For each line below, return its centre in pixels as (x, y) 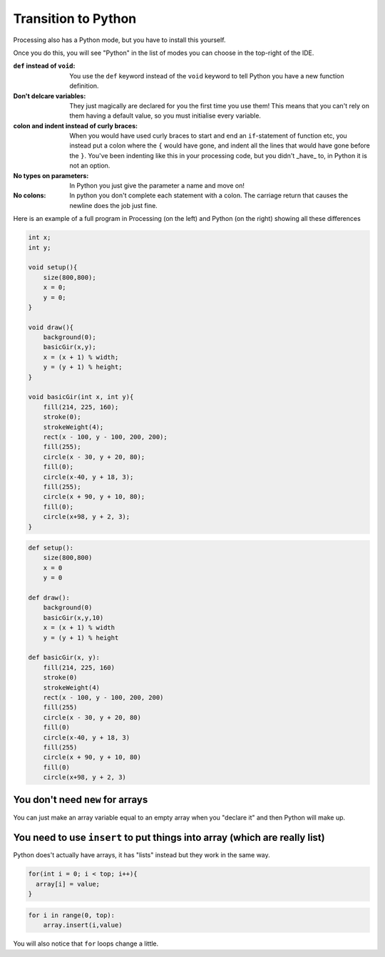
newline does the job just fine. (114, 205)
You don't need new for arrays (81, 800)
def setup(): (51, 548)
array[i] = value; (68, 884)
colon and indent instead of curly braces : (76, 125)
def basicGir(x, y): (64, 658)
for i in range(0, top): (72, 915)
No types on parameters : (51, 175)
